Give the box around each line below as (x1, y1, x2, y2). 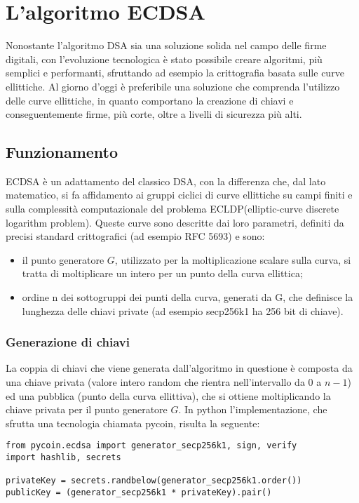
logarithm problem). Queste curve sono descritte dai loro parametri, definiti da (6, 215, 344, 229)
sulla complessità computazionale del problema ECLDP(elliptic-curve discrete (6, 201, 339, 216)
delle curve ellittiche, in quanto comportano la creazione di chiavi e (6, 93, 294, 107)
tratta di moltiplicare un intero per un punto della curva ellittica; (22, 266, 303, 281)
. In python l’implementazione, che (178, 402, 327, 417)
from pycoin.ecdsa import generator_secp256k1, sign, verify (6, 441, 297, 451)
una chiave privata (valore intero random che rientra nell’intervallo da (6, 375, 305, 389)
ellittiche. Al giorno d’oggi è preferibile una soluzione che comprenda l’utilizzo (6, 79, 340, 93)
